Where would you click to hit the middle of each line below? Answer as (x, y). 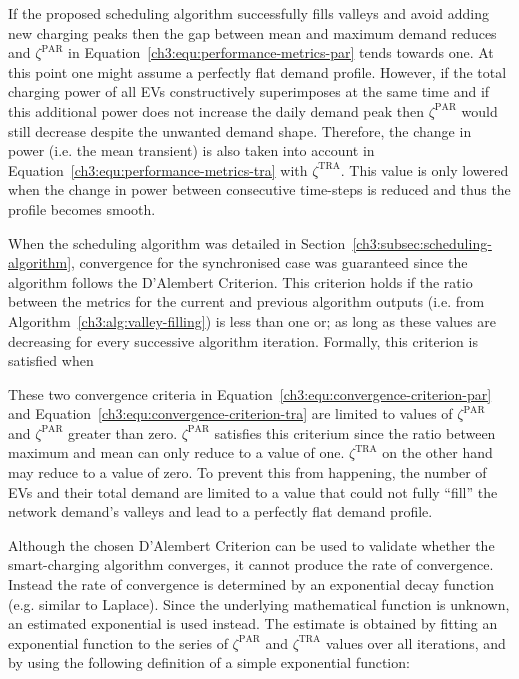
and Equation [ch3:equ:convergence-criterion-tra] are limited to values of (230, 413)
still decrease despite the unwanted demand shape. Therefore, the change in (240, 130)
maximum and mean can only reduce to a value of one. (176, 452)
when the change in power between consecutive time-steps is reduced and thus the (259, 189)
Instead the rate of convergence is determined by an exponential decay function (251, 584)
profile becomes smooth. (82, 208)
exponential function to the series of (118, 642)
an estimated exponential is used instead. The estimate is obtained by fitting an (253, 623)
